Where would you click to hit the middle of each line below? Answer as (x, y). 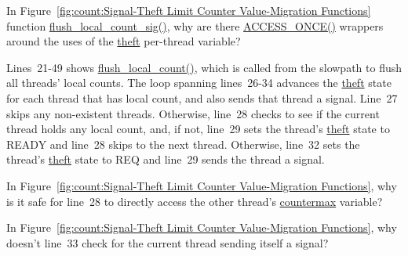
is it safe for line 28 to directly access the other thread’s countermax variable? (195, 201)
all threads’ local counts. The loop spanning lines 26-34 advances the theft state (199, 83)
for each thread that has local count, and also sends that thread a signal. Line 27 (202, 97)
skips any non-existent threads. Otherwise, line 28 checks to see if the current (193, 113)
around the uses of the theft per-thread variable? (124, 41)
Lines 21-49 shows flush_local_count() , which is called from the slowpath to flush (204, 67)
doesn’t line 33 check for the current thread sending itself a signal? (168, 242)
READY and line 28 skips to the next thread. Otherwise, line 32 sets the (183, 144)
